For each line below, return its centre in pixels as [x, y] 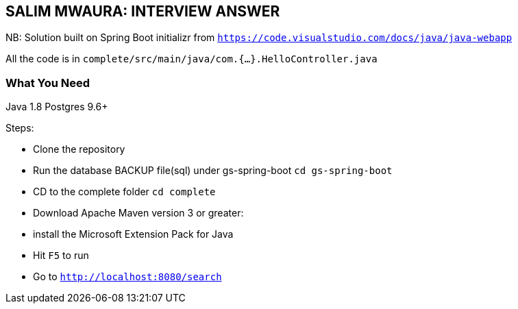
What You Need [48, 83]
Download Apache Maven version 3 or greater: [138, 213]
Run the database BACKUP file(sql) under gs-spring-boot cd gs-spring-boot [213, 171]
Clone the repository [79, 149]
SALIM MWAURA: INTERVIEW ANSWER [143, 11]
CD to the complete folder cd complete [124, 192]
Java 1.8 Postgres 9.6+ [57, 107]
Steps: [20, 128]
